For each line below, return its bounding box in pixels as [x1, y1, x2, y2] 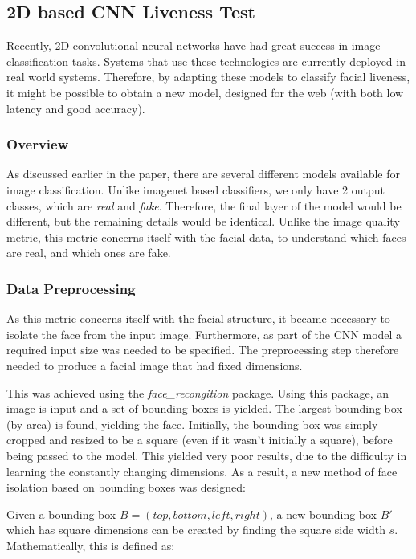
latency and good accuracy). [6, 100, 145, 116]
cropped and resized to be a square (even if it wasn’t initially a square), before [6, 431, 393, 448]
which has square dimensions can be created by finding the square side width [6, 521, 385, 538]
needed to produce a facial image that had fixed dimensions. [6, 357, 303, 373]
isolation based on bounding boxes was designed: [6, 479, 246, 496]
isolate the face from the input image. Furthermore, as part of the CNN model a [6, 325, 402, 342]
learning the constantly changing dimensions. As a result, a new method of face [6, 463, 398, 479]
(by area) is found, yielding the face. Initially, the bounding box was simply [6, 415, 378, 432]
